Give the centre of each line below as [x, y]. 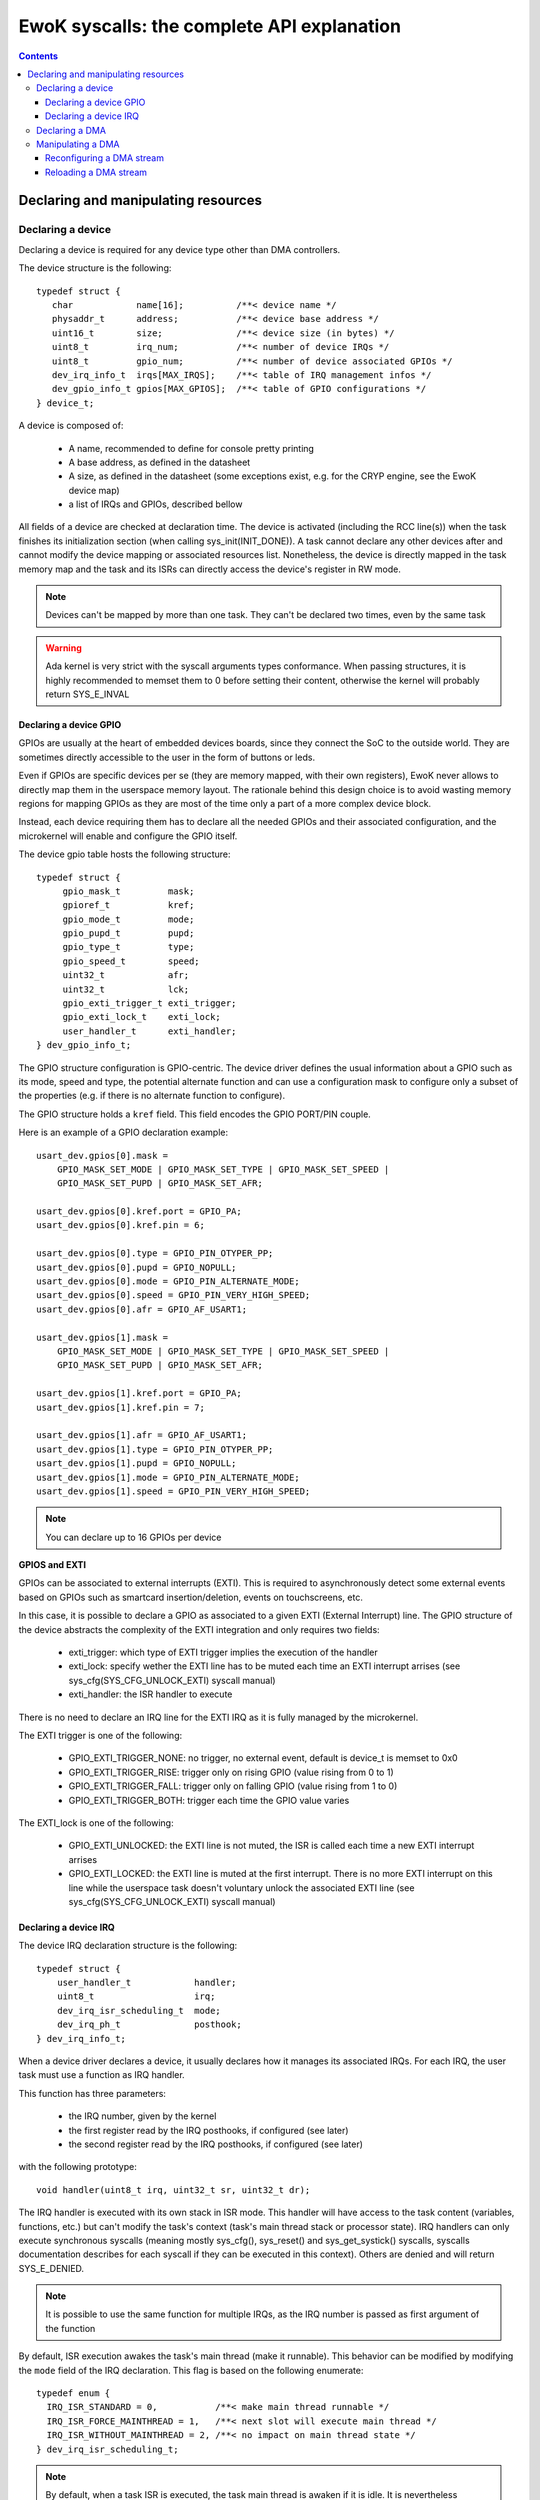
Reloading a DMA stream [96, 172]
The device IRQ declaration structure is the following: [128, 1946]
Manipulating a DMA [78, 144]
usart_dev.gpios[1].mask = [102, 1337]
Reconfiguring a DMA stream [105, 158]
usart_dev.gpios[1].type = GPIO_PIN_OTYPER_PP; [155, 1449]
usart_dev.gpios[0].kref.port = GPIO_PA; [139, 1211]
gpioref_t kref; [128, 905]
